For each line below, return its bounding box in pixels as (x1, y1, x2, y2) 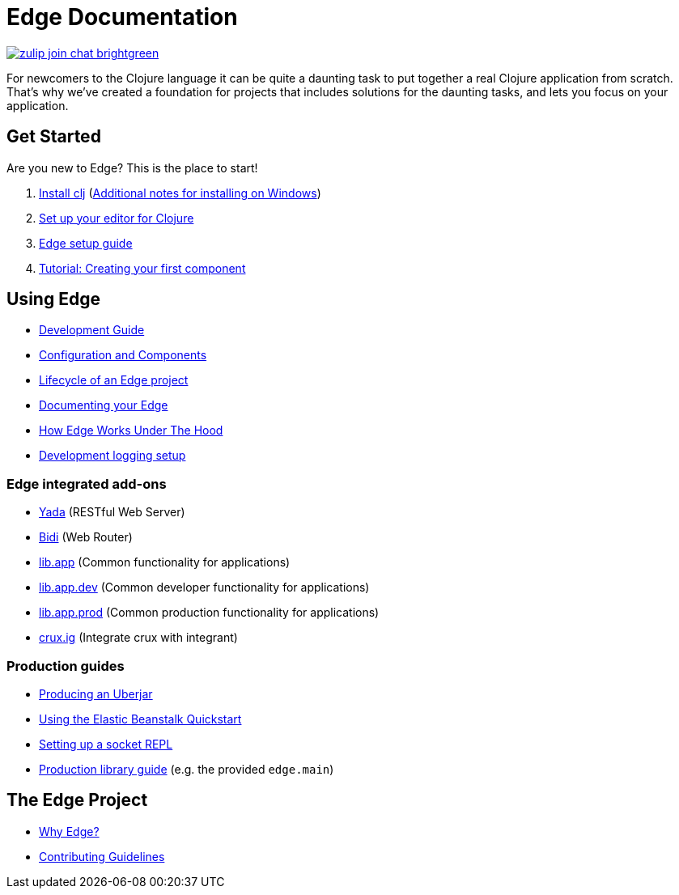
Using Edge (6, 289, 100, 310)
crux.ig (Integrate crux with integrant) (39, 630, 238, 645)
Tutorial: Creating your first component (39, 261, 246, 275)
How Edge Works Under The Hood (39, 423, 223, 438)
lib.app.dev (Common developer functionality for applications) (39, 580, 370, 595)
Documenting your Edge (39, 398, 168, 413)
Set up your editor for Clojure (39, 210, 194, 225)
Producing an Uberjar (39, 686, 153, 701)
